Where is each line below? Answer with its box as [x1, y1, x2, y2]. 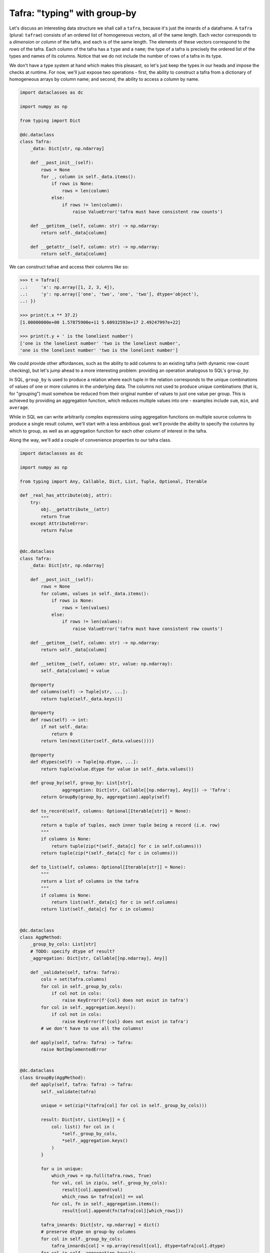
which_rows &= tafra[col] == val [61, 1194, 144, 1200]
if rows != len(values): [61, 619, 123, 624]
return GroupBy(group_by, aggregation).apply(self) [40, 794, 170, 800]
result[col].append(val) [61, 1187, 123, 1193]
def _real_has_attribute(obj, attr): [19, 493, 112, 498]
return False [40, 528, 73, 533]
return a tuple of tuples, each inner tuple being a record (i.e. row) [40, 822, 220, 828]
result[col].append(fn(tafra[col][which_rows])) [61, 1208, 183, 1214]
